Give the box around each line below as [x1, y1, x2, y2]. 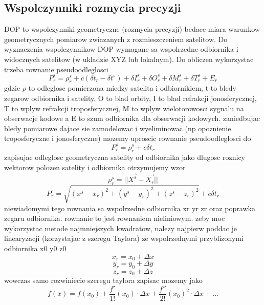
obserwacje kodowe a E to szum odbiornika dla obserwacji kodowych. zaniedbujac [4, 113, 260, 124]
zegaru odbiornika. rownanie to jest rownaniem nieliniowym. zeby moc [4, 213, 225, 223]
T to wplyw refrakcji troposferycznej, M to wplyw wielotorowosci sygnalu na [4, 103, 244, 113]
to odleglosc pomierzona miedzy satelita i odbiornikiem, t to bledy [28, 83, 236, 93]
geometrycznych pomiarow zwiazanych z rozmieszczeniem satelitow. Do [4, 33, 228, 44]
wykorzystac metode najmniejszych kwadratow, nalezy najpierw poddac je [4, 222, 237, 233]
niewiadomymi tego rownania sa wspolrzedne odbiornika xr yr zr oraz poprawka [4, 202, 255, 213]
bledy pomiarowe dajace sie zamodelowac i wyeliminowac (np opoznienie [4, 123, 231, 133]
